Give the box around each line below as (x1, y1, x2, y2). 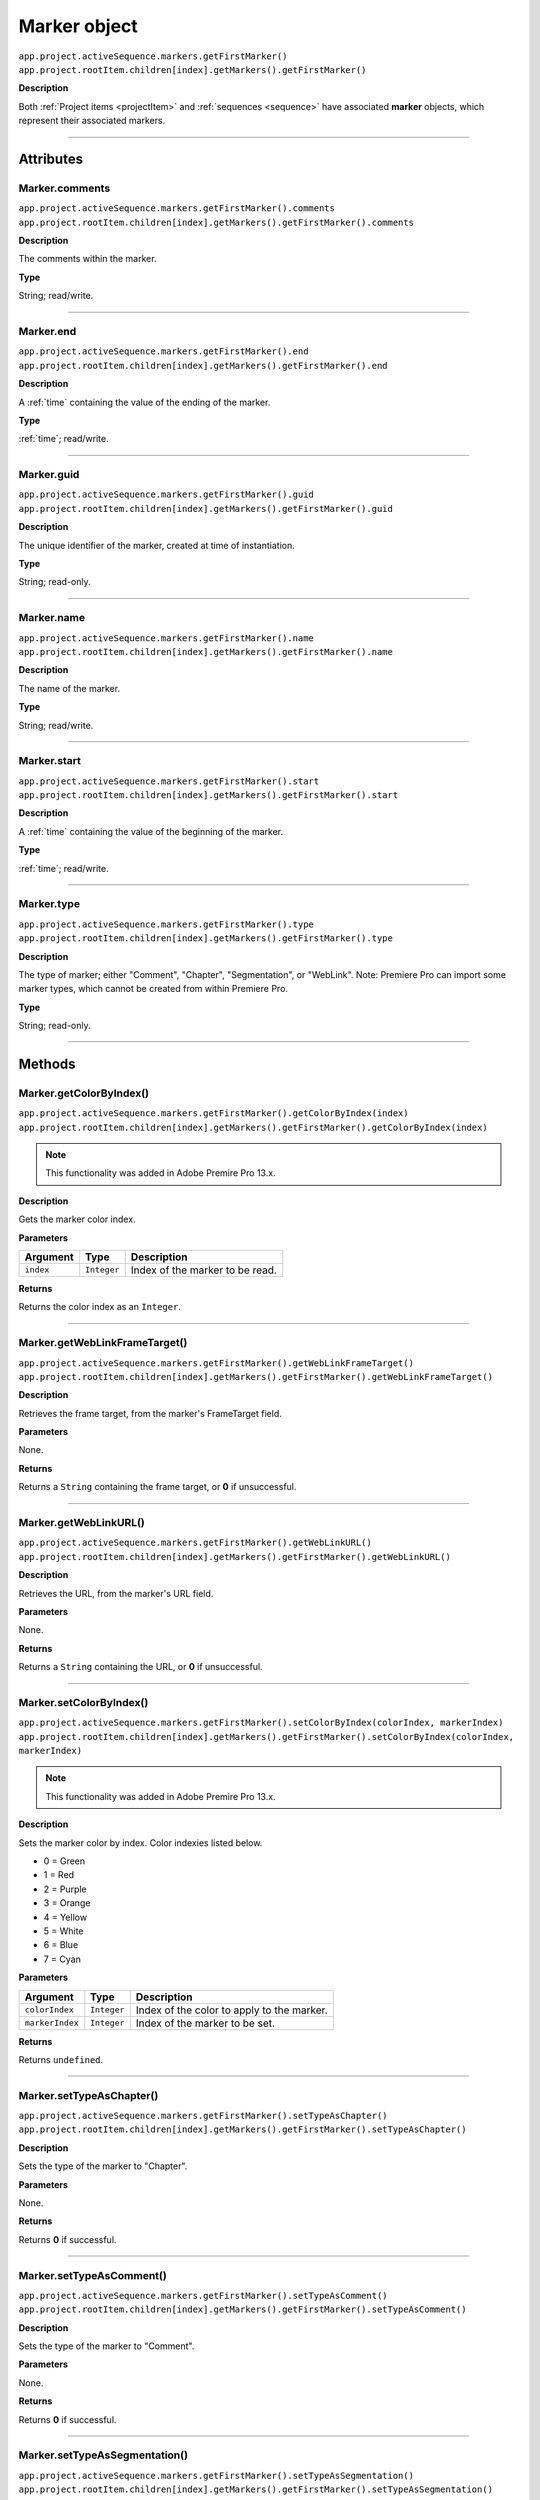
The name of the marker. (18, 682, 120, 694)
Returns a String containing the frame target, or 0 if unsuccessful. (18, 1481, 297, 1493)
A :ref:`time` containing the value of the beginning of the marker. (18, 825, 284, 837)
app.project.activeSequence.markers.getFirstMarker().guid (18, 489, 315, 500)
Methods (18, 1055, 76, 1072)
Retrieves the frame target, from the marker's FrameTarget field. (18, 1407, 282, 1419)
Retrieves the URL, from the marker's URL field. (18, 1587, 214, 1599)
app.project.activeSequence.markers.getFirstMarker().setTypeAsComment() (18, 2290, 389, 2301)
